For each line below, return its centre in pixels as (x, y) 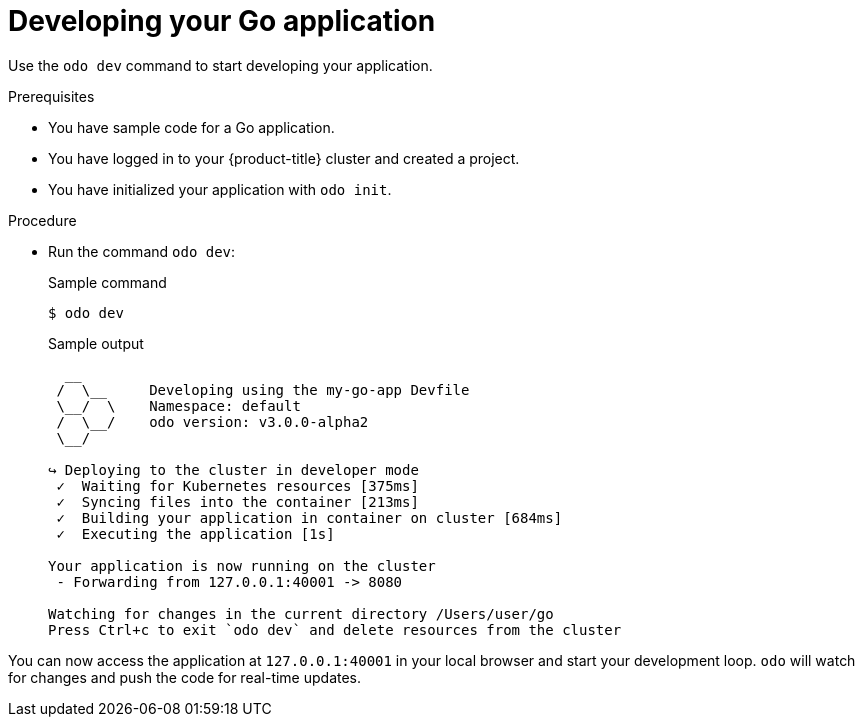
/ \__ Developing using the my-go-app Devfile (263, 389)
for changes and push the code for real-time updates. (185, 677)
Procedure (42, 220)
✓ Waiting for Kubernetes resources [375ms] (237, 485)
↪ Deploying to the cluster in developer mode (233, 469)
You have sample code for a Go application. (191, 127)
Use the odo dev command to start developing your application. (220, 65)
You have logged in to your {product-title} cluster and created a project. (284, 158)
